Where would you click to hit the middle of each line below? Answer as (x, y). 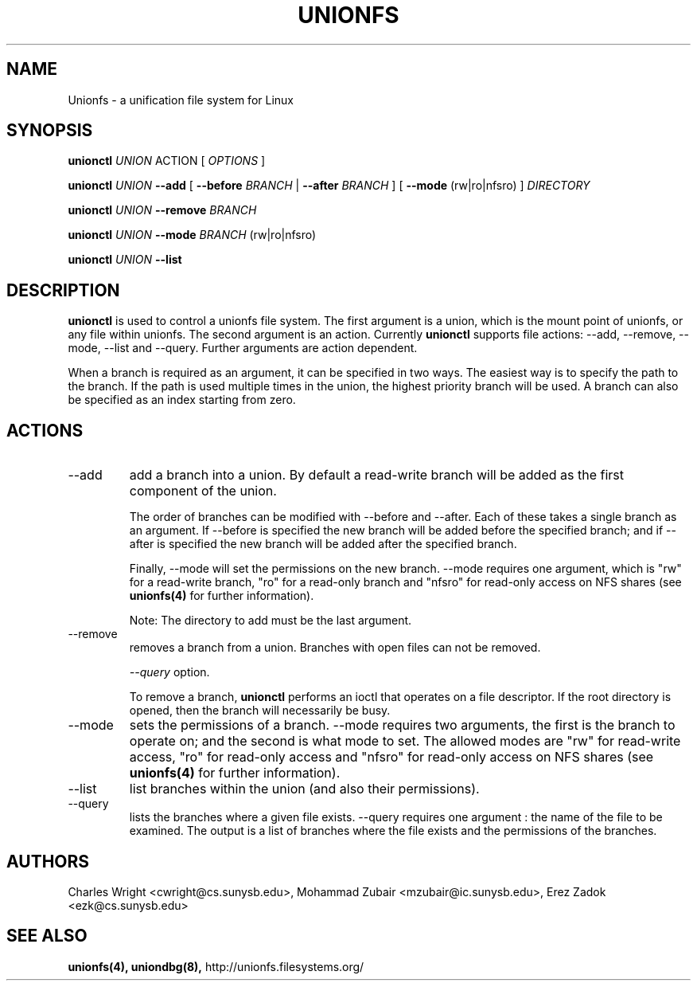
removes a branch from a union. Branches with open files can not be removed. (335, 648)
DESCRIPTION (63, 290)
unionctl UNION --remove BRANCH (162, 210)
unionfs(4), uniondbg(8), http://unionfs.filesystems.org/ (216, 966)
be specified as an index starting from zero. (182, 400)
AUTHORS (48, 861)
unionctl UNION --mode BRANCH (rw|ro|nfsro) (192, 235)
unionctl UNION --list (125, 260)
